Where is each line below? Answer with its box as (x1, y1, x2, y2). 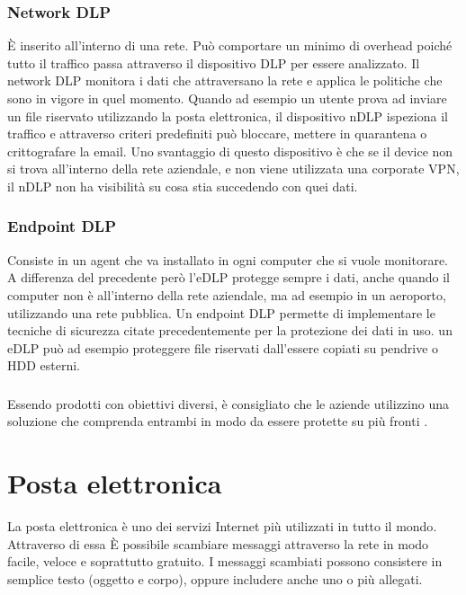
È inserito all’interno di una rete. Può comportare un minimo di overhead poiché (7, 36, 453, 55)
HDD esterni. (7, 356, 81, 375)
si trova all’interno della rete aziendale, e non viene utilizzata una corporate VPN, (7, 159, 460, 178)
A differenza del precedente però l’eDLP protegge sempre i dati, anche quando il (7, 268, 450, 287)
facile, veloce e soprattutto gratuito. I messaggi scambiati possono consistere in (7, 552, 443, 571)
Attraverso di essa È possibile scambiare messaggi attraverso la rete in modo (7, 534, 429, 553)
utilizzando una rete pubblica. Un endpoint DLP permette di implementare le (7, 303, 435, 322)
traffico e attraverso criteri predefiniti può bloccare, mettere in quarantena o (7, 124, 427, 143)
